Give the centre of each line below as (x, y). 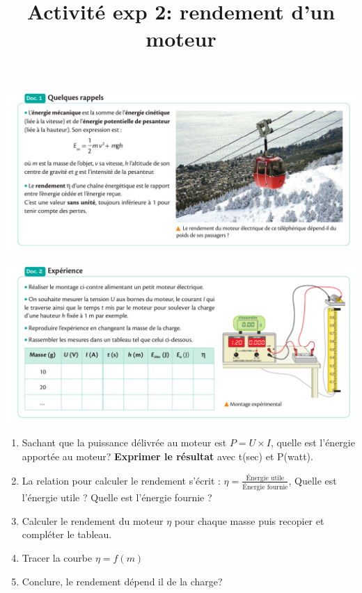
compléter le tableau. (67, 534)
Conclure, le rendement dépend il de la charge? (122, 581)
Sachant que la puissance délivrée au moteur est (124, 442)
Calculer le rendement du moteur (93, 520)
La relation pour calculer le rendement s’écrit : (121, 480)
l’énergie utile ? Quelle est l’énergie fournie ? (117, 497)
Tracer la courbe (57, 558)
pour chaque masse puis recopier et (249, 520)
